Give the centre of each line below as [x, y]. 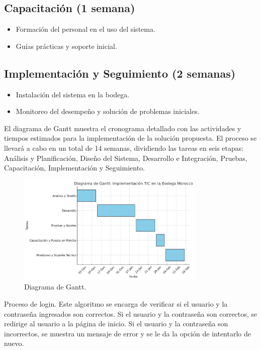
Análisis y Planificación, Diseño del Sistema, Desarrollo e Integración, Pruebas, [126, 158]
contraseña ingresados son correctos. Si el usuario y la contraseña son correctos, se [131, 313]
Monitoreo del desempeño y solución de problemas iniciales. [108, 111]
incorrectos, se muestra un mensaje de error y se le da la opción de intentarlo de [127, 333]
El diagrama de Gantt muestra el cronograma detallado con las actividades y [123, 128]
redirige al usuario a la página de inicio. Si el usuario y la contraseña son [116, 324]
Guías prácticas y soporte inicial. [66, 46]
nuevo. [14, 343]
